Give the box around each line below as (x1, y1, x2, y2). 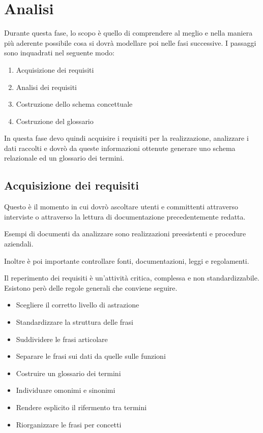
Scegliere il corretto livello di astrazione (16, 299, 139, 310)
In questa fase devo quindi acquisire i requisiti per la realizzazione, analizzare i (4, 133, 249, 143)
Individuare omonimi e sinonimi (16, 385, 115, 395)
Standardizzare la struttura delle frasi (16, 317, 134, 327)
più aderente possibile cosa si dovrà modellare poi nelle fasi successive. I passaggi (4, 37, 256, 48)
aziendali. (4, 238, 34, 249)
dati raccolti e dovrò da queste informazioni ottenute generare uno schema (4, 142, 236, 153)
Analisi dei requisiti (16, 81, 77, 92)
